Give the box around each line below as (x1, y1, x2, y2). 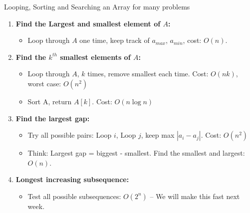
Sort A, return (27, 96, 72, 106)
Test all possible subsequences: (27, 191, 121, 201)
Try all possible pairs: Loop (27, 130, 112, 140)
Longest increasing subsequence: (15, 174, 129, 185)
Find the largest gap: (15, 113, 90, 123)
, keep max (141, 130, 175, 140)
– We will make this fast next (150, 191, 240, 201)
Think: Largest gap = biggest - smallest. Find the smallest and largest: (27, 148, 245, 158)
